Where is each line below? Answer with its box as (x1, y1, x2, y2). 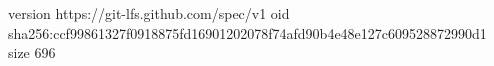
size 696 (8, 42, 56, 63)
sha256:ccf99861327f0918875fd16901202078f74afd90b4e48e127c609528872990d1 (8, 22, 487, 43)
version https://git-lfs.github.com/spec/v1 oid (8, 3, 290, 23)
